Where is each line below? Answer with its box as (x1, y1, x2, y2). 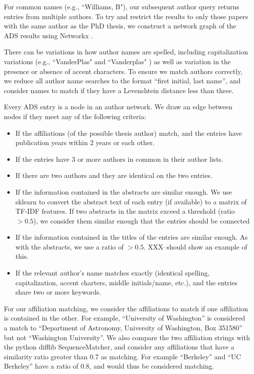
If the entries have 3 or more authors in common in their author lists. (15, 153, 223, 164)
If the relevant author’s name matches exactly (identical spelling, (15, 268, 210, 278)
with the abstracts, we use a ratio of (15, 241, 124, 251)
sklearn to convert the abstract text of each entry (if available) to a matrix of (15, 196, 247, 206)
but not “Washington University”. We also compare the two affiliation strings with (4, 332, 250, 342)
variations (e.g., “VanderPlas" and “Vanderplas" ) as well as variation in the (4, 56, 231, 66)
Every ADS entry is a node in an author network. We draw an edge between (4, 101, 233, 112)
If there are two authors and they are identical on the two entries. (15, 170, 212, 180)
